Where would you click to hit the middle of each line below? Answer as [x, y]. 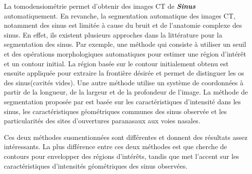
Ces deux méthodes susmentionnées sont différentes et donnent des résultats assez [126, 137]
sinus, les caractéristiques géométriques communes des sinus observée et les [115, 111]
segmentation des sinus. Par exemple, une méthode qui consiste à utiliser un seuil [125, 44]
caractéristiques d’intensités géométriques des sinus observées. [96, 165]
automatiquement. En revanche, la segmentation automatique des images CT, [120, 15]
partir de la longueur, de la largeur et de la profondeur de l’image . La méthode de [126, 92]
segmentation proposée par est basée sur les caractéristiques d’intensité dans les [123, 101]
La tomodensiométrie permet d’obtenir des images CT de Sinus [100, 6]
